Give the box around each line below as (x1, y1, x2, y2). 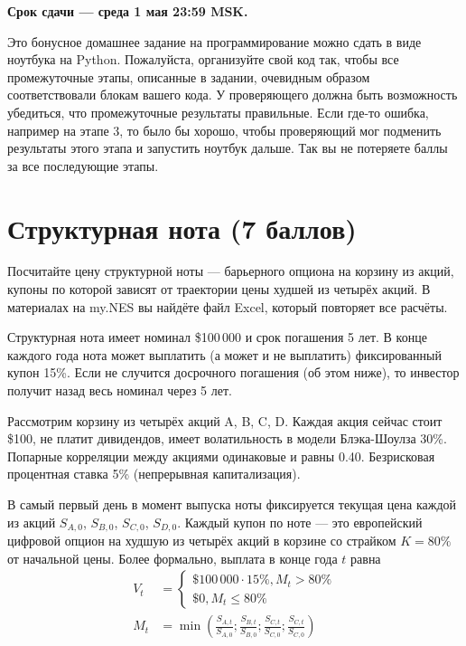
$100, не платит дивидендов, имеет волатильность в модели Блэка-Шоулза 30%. (7, 429, 447, 448)
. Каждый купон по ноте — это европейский (177, 512, 423, 531)
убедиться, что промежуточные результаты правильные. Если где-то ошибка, (7, 102, 429, 121)
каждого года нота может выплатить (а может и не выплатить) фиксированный (7, 345, 442, 364)
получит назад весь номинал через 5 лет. (7, 381, 232, 400)
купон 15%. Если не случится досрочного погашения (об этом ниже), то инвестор (7, 363, 460, 382)
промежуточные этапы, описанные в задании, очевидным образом (7, 67, 370, 86)
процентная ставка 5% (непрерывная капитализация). (7, 464, 301, 483)
